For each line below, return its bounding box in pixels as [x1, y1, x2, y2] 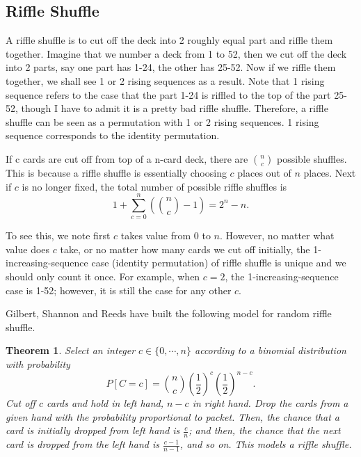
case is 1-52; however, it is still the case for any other [6, 282, 232, 297]
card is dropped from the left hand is [6, 437, 159, 451]
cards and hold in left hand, [47, 396, 164, 410]
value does [6, 241, 50, 256]
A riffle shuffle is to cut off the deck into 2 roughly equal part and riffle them [6, 33, 333, 47]
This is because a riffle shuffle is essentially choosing [6, 165, 227, 179]
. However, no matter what [220, 228, 335, 243]
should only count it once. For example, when [6, 269, 200, 284]
